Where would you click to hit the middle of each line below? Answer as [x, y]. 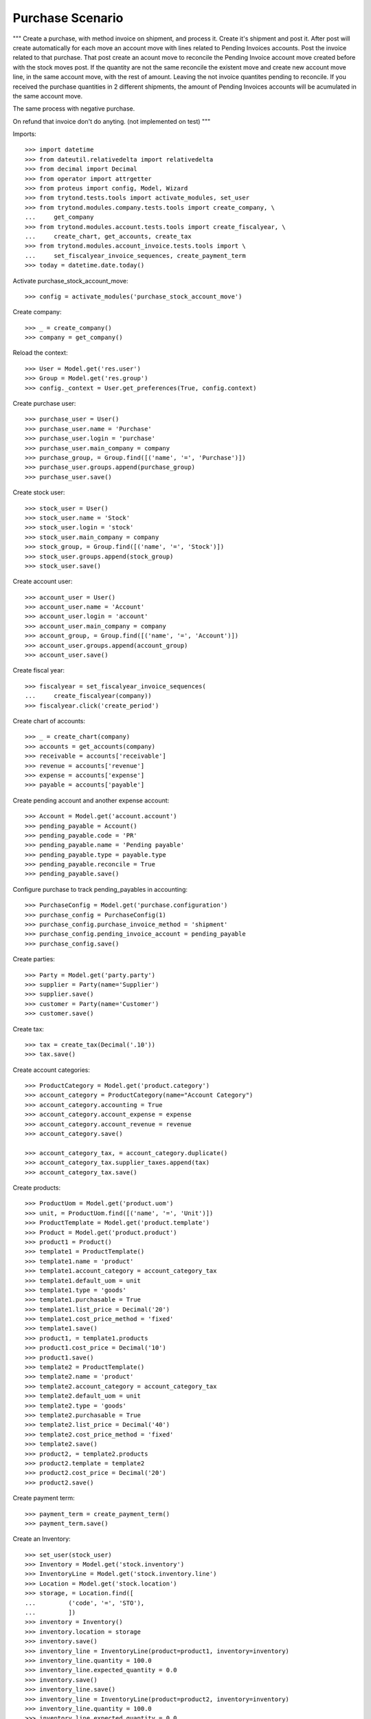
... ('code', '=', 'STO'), [85, 1603]
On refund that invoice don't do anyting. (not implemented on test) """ [112, 121]
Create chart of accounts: [49, 721]
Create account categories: [52, 1070]
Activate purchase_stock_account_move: [70, 281]
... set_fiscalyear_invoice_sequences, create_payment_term [136, 255]
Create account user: [43, 582]
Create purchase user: [44, 404]
